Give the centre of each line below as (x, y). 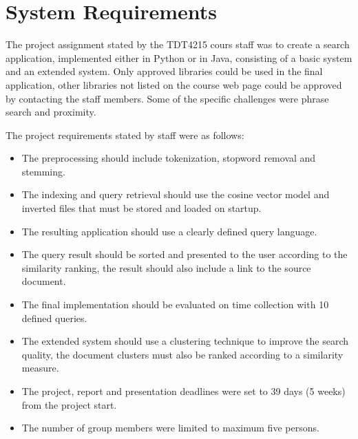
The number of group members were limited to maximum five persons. (170, 428)
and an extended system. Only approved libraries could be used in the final (164, 71)
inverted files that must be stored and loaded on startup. (141, 208)
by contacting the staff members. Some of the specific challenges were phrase (167, 98)
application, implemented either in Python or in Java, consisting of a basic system (179, 57)
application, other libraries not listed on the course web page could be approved (174, 84)
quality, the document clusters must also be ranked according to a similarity (182, 354)
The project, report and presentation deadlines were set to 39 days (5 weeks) (183, 391)
